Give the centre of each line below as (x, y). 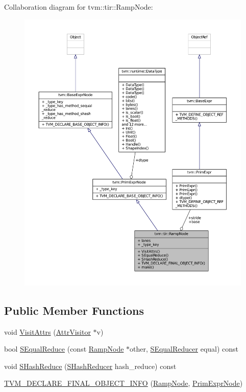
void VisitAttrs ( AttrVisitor (47, 331)
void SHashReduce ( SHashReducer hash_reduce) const (90, 366)
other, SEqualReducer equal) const (184, 349)
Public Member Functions (74, 310)
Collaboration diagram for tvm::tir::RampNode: (79, 7)
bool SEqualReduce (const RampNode (64, 349)
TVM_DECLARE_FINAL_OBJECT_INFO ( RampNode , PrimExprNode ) (124, 383)
